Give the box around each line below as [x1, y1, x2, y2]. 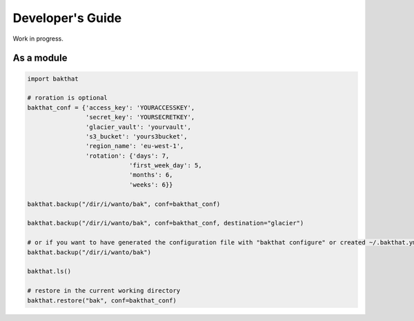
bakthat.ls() [27, 267, 72, 276]
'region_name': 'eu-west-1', [85, 142, 184, 150]
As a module [12, 52, 68, 64]
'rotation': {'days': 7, [85, 152, 170, 160]
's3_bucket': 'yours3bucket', [85, 132, 188, 141]
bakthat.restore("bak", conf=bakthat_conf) [27, 296, 177, 304]
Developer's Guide [12, 10, 122, 25]
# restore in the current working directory [27, 287, 181, 295]
